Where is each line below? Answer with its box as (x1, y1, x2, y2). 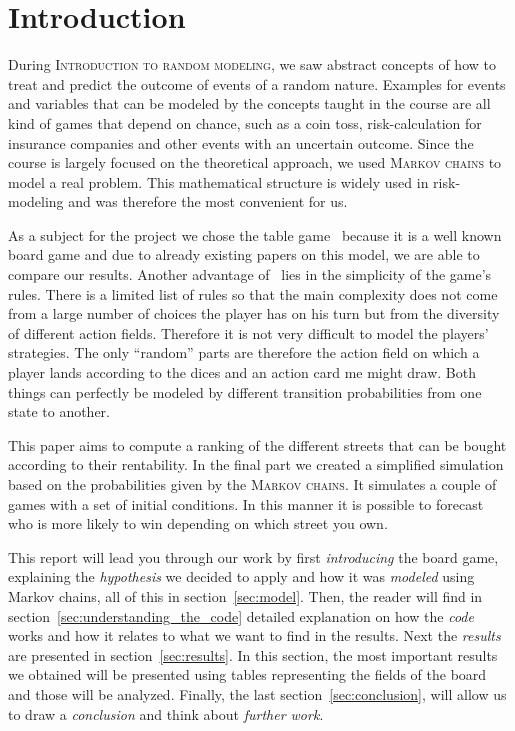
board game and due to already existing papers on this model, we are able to (8, 244, 480, 265)
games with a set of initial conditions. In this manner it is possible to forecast (8, 493, 484, 514)
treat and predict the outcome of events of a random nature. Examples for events (8, 73, 506, 94)
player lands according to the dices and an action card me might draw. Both (8, 362, 476, 383)
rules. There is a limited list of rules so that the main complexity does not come (8, 283, 498, 304)
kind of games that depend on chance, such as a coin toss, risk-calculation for (8, 112, 482, 133)
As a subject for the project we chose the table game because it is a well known (8, 224, 502, 245)
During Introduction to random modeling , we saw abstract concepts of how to (8, 54, 496, 75)
